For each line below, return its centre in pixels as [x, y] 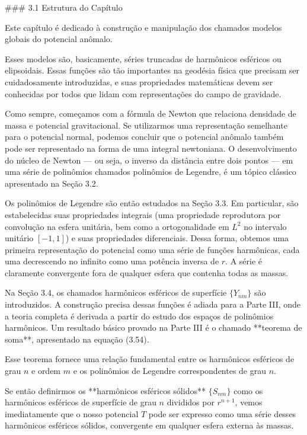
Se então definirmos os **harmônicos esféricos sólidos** [105, 390]
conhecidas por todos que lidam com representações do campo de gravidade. [143, 93]
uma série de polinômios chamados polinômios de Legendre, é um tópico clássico [151, 172]
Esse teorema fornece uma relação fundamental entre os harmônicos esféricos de [150, 359]
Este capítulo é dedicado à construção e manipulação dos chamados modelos [143, 27]
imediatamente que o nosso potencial [72, 413]
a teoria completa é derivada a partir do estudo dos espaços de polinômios [139, 316]
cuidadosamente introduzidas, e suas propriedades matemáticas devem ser [139, 81]
